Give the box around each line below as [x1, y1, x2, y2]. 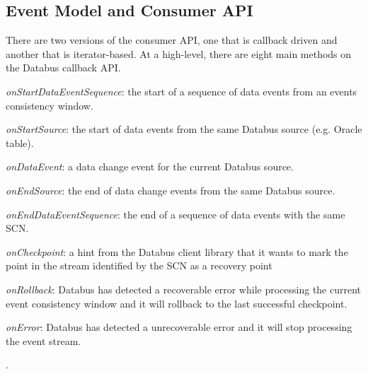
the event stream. [6, 333, 81, 348]
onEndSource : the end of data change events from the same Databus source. [6, 182, 335, 197]
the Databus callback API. [6, 60, 121, 75]
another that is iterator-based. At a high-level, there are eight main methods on [6, 46, 352, 61]
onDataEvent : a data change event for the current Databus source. [6, 159, 294, 174]
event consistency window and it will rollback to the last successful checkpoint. [6, 296, 347, 310]
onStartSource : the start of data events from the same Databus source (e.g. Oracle [6, 122, 362, 136]
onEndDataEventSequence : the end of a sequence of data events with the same [6, 206, 345, 221]
